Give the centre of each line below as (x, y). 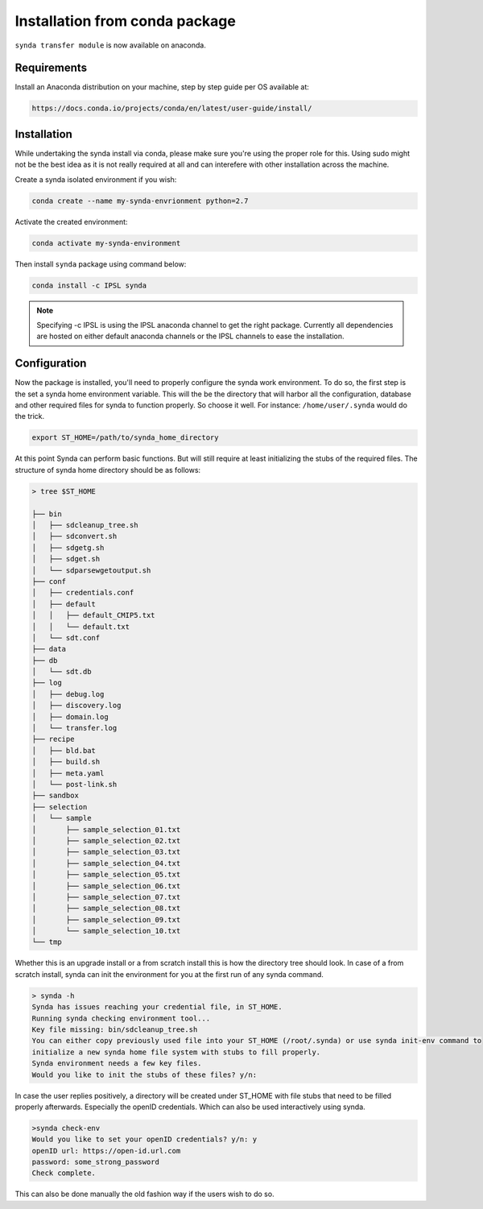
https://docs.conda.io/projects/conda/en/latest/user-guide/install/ (172, 108)
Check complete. (64, 1173)
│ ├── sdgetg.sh (68, 547)
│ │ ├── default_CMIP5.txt (94, 615)
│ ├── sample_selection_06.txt (106, 886)
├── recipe (53, 739)
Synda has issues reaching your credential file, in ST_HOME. (157, 1007)
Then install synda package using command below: (101, 264)
